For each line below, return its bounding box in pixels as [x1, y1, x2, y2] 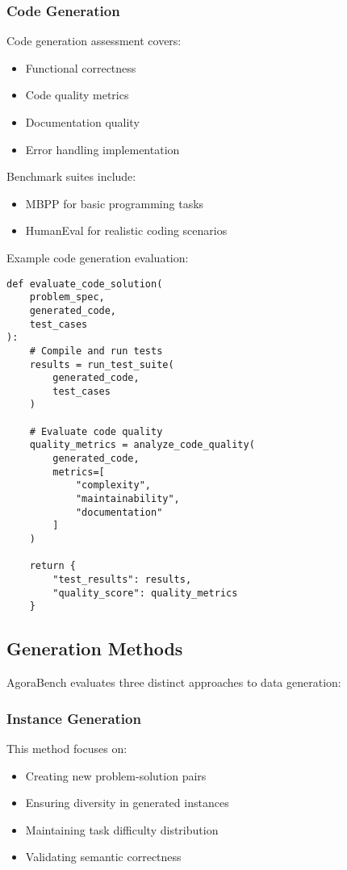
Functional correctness [25, 59, 136, 76]
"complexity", [75, 479, 151, 491]
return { [29, 560, 76, 572]
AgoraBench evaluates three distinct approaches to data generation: [6, 674, 341, 691]
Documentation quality [25, 114, 140, 130]
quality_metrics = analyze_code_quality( [29, 439, 255, 451]
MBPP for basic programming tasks [25, 194, 204, 211]
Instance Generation [6, 708, 141, 728]
